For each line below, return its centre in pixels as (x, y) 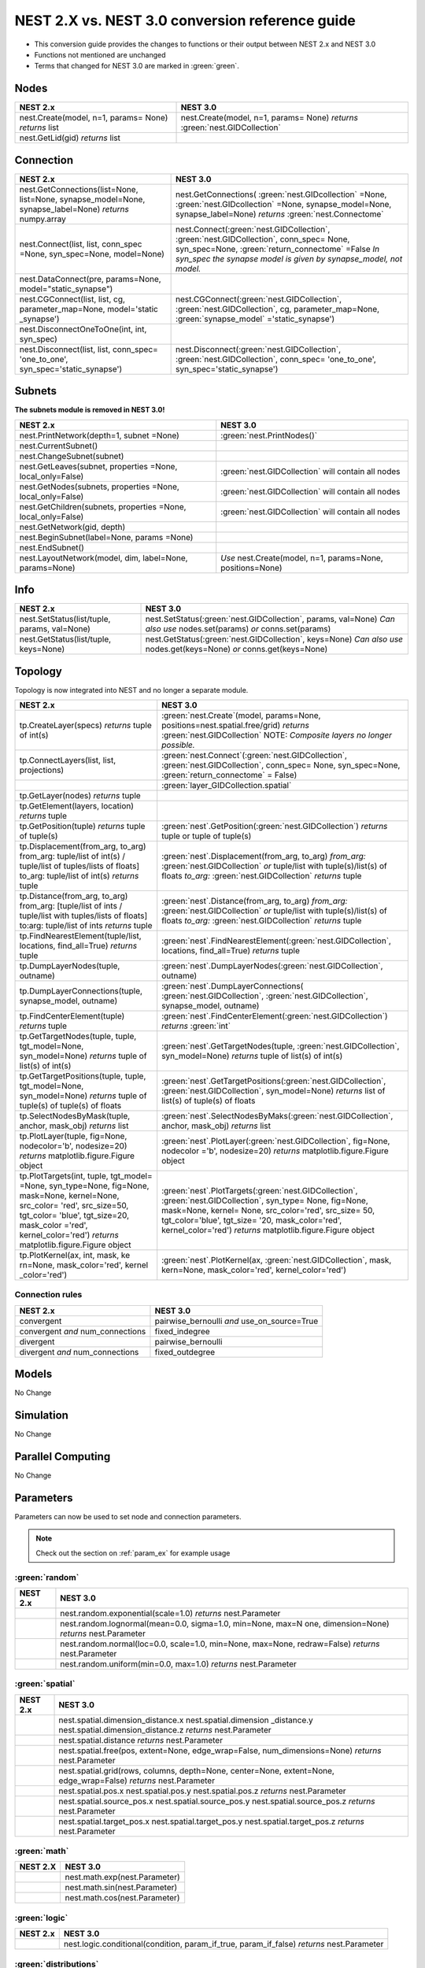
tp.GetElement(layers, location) (76, 806)
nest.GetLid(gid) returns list (70, 138)
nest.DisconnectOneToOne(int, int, (83, 329)
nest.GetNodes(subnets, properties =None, (100, 486)
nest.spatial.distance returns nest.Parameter (141, 1740)
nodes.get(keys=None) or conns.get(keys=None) (237, 649)
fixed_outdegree (185, 1352)
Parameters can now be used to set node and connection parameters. (128, 1517)
